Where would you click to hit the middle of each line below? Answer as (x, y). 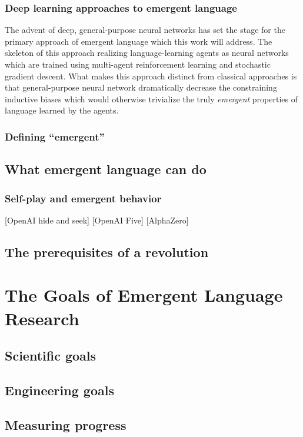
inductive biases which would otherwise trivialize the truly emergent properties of (151, 99)
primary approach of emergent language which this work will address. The (139, 41)
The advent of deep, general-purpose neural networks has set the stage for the (145, 30)
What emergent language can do (106, 169)
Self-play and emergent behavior (83, 198)
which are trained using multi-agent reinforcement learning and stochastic (138, 64)
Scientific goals (51, 356)
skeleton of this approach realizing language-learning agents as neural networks (147, 53)
